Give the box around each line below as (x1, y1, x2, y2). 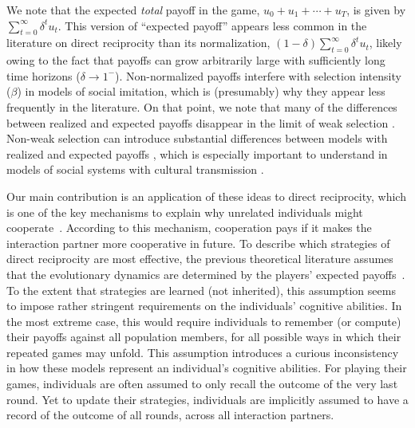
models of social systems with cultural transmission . (6, 161, 264, 178)
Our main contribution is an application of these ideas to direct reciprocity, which (6, 187, 406, 204)
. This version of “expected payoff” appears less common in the (57, 17, 367, 33)
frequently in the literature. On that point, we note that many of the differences (6, 98, 397, 115)
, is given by (346, 2, 406, 18)
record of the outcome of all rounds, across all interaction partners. (6, 406, 334, 423)
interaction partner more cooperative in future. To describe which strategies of (6, 234, 390, 251)
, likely (369, 34, 402, 51)
